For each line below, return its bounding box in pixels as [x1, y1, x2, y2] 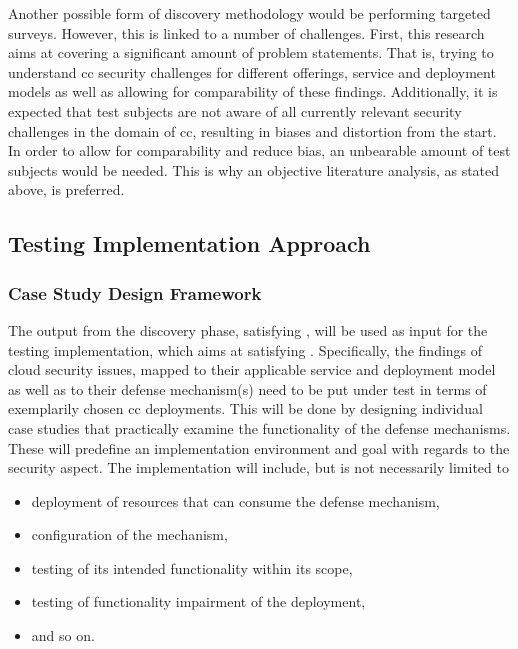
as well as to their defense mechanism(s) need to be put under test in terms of [8, 378, 487, 399]
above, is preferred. [8, 179, 125, 200]
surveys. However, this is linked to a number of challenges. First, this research [8, 22, 485, 43]
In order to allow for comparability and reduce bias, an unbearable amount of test [8, 140, 511, 161]
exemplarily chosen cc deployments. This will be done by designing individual [8, 398, 483, 419]
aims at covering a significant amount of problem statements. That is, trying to [8, 42, 494, 63]
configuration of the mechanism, [31, 524, 228, 545]
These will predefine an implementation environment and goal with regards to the [8, 437, 510, 458]
